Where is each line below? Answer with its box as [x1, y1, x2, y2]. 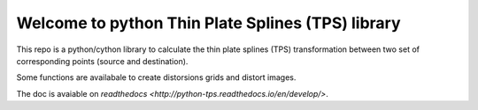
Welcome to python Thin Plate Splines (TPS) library [16, 13, 402, 33]
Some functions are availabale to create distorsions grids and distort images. [16, 72, 297, 83]
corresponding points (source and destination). [16, 55, 189, 66]
